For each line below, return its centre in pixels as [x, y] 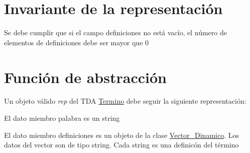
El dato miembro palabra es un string [62, 118]
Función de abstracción [85, 77]
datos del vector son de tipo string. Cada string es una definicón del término [121, 145]
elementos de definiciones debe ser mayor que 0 [77, 42]
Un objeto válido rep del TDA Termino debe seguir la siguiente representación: [125, 101]
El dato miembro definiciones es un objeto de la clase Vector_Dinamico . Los [122, 135]
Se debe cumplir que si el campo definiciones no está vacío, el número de [115, 32]
